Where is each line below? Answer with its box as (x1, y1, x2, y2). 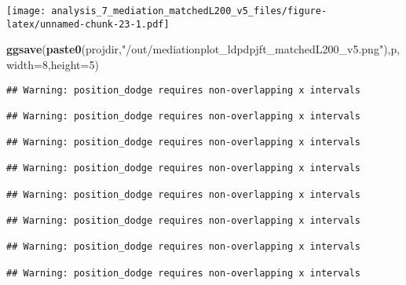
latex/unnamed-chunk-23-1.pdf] (6, 18, 170, 30)
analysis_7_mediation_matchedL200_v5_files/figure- (51, 5, 327, 16)
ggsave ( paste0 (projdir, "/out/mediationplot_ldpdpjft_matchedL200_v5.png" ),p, (6, 41, 401, 57)
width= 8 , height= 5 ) (6, 56, 99, 72)
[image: (6, 5, 46, 16)
